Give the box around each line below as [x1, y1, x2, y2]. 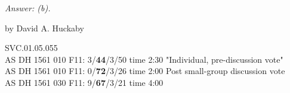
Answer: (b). [5, 2, 51, 14]
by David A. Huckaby [5, 21, 84, 34]
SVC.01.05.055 [5, 41, 58, 54]
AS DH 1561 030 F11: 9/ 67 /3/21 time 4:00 [5, 76, 163, 88]
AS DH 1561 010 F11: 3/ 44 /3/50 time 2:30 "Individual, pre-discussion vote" [5, 53, 283, 65]
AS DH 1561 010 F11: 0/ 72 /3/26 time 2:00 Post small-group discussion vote [5, 65, 285, 77]
